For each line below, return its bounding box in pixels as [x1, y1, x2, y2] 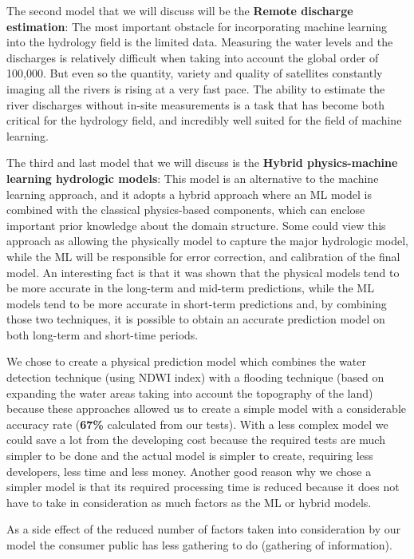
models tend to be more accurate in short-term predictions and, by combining [6, 295, 387, 311]
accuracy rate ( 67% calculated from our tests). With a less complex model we [6, 415, 388, 432]
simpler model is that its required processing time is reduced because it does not [6, 478, 400, 495]
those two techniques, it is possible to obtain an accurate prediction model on [6, 311, 385, 327]
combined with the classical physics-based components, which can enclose [6, 201, 365, 218]
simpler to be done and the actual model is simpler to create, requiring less [6, 447, 373, 464]
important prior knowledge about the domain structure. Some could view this [6, 216, 386, 233]
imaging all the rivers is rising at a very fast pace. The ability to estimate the [6, 80, 385, 97]
